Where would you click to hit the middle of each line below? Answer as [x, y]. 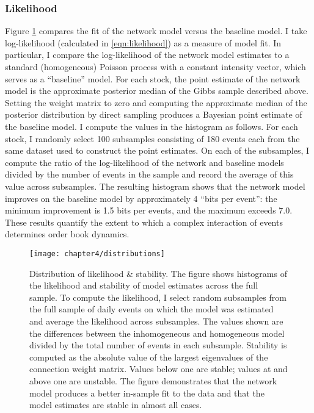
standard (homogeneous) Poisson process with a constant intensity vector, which [155, 66]
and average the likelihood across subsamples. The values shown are [156, 321]
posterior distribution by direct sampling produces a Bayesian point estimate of [154, 114]
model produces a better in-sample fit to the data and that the [147, 393]
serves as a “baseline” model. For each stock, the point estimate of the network [153, 78]
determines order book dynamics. [67, 234]
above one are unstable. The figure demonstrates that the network [153, 380]
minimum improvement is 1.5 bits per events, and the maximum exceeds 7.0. [149, 210]
